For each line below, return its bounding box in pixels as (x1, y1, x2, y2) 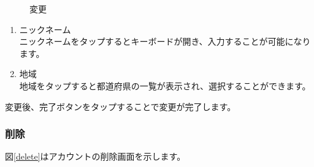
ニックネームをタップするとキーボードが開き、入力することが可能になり (19, 35, 311, 48)
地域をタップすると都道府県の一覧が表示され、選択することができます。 (19, 79, 311, 92)
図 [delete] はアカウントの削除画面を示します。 (5, 150, 186, 163)
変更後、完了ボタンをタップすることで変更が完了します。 (5, 100, 236, 113)
